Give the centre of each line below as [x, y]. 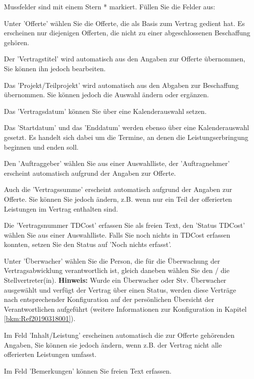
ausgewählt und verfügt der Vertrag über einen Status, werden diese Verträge [120, 289]
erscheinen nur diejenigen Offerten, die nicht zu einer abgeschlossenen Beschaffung [127, 33]
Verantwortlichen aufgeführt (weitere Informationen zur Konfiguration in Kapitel [126, 309]
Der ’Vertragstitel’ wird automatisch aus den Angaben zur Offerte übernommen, [125, 59]
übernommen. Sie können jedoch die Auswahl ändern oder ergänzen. [106, 95]
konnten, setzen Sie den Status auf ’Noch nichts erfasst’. [88, 244]
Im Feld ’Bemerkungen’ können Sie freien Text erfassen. [88, 370]
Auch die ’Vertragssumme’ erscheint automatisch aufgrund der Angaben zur [118, 189]
